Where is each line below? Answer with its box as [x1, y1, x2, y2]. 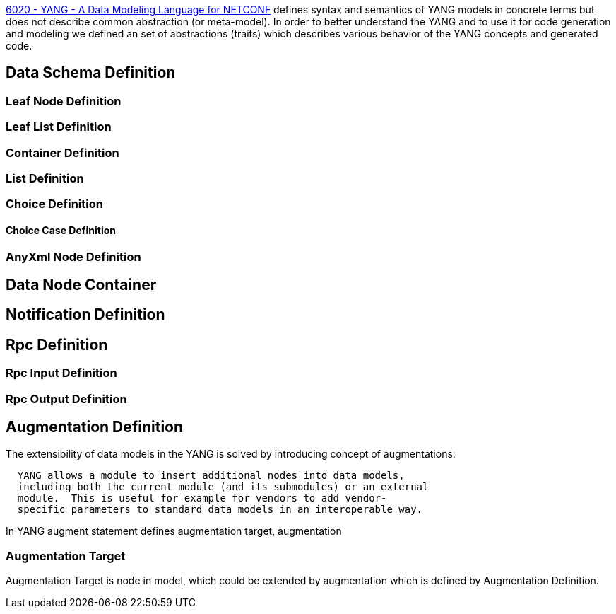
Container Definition [6, 145, 119, 160]
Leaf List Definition [6, 120, 112, 134]
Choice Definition [6, 197, 103, 212]
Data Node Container [6, 275, 157, 294]
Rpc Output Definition [6, 391, 127, 406]
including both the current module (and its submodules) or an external [17, 481, 429, 493]
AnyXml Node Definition [6, 249, 141, 264]
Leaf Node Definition [6, 93, 122, 108]
